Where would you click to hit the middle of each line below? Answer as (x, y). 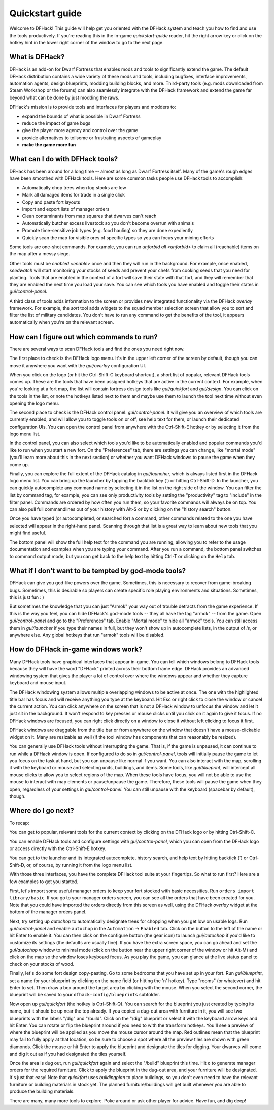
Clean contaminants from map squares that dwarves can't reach (89, 216)
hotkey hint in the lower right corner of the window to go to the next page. (87, 43)
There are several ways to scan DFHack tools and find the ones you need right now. (97, 349)
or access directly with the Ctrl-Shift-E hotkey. (58, 848)
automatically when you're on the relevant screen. (62, 322)
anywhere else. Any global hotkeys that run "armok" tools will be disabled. (87, 635)
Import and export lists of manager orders (66, 209)
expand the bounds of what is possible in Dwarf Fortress (81, 116)
